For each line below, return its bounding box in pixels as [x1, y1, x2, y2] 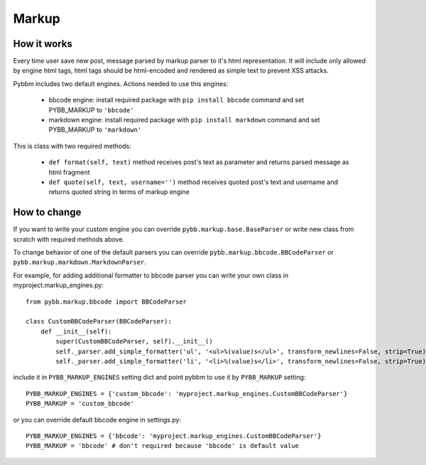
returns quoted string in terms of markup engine [48, 188, 190, 196]
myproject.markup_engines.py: [13, 281, 104, 289]
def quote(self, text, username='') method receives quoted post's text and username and [48, 178, 339, 186]
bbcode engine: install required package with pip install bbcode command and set [48, 96, 305, 105]
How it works [13, 38, 72, 50]
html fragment [48, 168, 90, 176]
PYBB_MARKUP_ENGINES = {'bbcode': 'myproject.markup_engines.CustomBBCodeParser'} [26, 432, 322, 440]
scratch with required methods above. [13, 235, 124, 243]
